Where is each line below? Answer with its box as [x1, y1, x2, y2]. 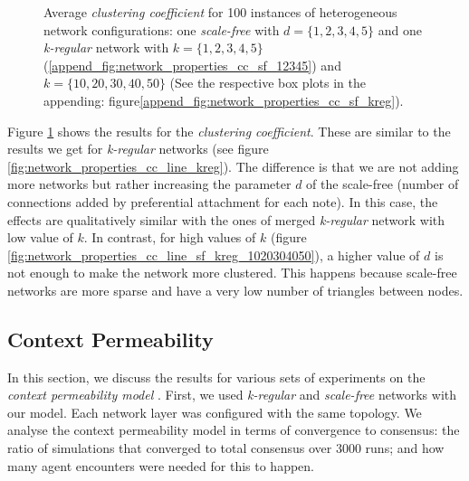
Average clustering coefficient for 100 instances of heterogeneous [43, 3, 397, 21]
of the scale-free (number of [306, 174, 459, 193]
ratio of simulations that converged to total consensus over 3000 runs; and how [7, 439, 445, 457]
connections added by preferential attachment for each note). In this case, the [7, 192, 438, 211]
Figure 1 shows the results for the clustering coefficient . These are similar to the [7, 121, 451, 140]
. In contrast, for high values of [83, 228, 256, 247]
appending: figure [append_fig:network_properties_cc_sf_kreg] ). [43, 90, 404, 109]
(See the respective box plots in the [169, 73, 366, 92]
